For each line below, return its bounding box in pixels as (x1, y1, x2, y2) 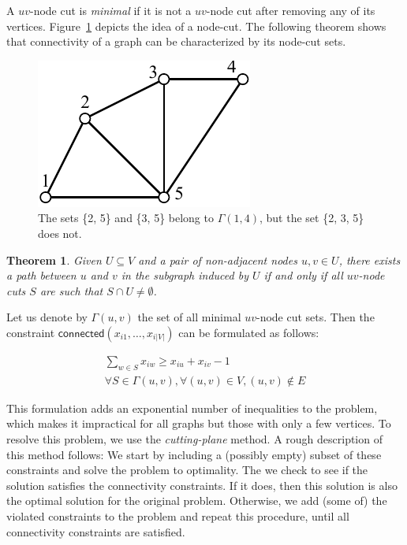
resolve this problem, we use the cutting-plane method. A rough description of (6, 430, 383, 447)
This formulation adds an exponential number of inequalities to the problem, (6, 399, 378, 416)
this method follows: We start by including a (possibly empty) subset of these (6, 446, 382, 462)
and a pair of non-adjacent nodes (138, 251, 297, 268)
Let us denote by (6, 309, 88, 325)
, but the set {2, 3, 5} (259, 209, 364, 226)
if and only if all (263, 267, 343, 284)
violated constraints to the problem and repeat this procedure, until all (6, 507, 349, 524)
